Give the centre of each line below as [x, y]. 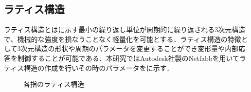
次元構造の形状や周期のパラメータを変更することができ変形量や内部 [130, 48]
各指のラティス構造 [54, 84]
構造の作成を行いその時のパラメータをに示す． [99, 67]
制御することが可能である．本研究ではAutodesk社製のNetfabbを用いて [128, 58]
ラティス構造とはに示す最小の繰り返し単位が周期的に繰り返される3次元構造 [125, 29]
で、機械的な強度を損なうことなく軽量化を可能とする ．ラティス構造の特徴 [123, 39]
